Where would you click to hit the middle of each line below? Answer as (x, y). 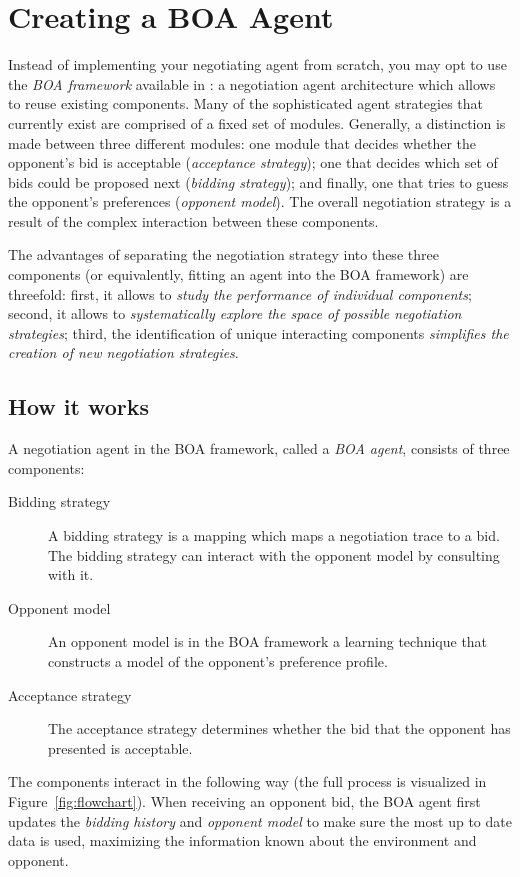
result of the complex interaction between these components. (193, 220)
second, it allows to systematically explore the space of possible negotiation (235, 313)
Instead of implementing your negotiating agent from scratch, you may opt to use (257, 64)
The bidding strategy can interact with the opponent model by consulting (274, 554)
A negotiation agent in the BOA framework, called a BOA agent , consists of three (259, 448)
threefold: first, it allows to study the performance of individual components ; (240, 293)
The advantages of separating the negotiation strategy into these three (223, 254)
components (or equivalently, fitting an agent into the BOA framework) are (238, 274)
